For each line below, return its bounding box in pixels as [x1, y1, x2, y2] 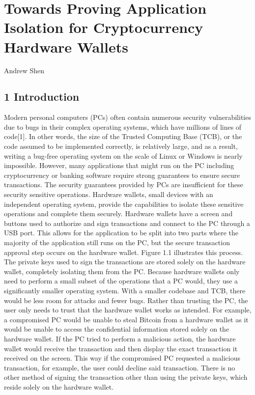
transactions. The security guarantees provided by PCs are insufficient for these [4, 179, 243, 190]
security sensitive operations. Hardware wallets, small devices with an [4, 189, 213, 199]
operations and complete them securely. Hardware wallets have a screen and [4, 208, 233, 219]
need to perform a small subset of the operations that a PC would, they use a [4, 276, 238, 286]
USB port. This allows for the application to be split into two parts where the [4, 227, 239, 238]
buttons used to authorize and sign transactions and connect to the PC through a [4, 218, 250, 228]
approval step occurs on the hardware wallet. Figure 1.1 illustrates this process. [4, 247, 243, 257]
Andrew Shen [4, 65, 45, 75]
